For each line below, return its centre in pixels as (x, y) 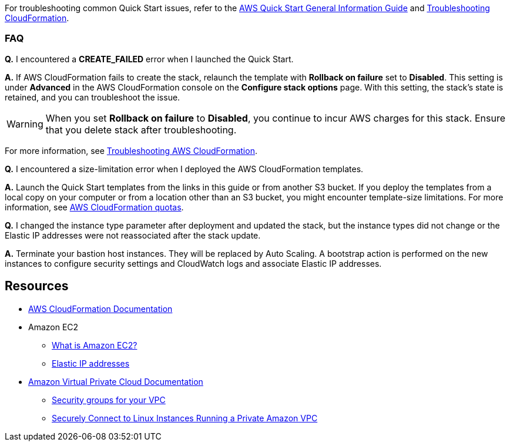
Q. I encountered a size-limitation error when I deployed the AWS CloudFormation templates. (184, 169)
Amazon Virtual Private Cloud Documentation (116, 381)
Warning (25, 124)
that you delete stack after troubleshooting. (141, 130)
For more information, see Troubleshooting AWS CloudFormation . (131, 150)
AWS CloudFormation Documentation (100, 308)
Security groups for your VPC (109, 400)
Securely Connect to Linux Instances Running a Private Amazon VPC (185, 418)
